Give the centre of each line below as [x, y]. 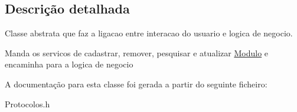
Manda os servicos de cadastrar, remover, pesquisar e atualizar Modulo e [137, 52]
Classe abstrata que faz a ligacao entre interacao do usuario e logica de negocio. [149, 33]
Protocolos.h [27, 103]
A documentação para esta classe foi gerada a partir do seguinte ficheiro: [136, 84]
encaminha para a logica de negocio [69, 64]
